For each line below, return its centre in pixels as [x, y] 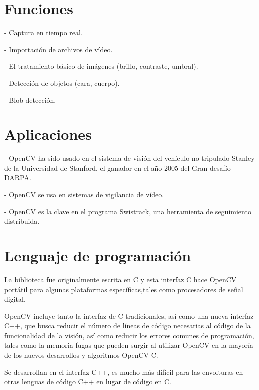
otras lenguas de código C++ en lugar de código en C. [88, 382]
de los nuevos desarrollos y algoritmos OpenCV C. [81, 355]
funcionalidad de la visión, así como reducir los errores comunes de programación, [129, 335]
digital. [15, 299]
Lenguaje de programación [98, 255]
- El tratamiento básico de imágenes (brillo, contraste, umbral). [101, 66]
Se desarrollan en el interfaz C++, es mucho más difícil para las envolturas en [124, 372]
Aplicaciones [48, 134]
